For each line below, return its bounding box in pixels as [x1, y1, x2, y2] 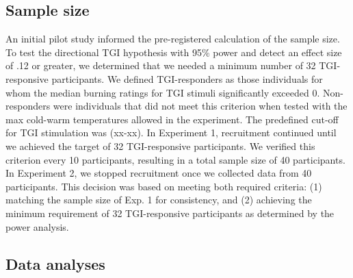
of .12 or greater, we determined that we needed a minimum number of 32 [5, 58, 316, 73]
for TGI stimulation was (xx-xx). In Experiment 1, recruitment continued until [5, 125, 337, 140]
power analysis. [5, 219, 69, 233]
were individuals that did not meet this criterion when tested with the [53, 99, 348, 113]
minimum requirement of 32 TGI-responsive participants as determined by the [5, 205, 335, 220]
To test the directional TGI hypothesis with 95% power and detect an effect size [5, 45, 342, 59]
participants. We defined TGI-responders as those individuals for [51, 71, 323, 86]
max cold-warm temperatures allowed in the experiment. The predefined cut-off [5, 112, 339, 126]
